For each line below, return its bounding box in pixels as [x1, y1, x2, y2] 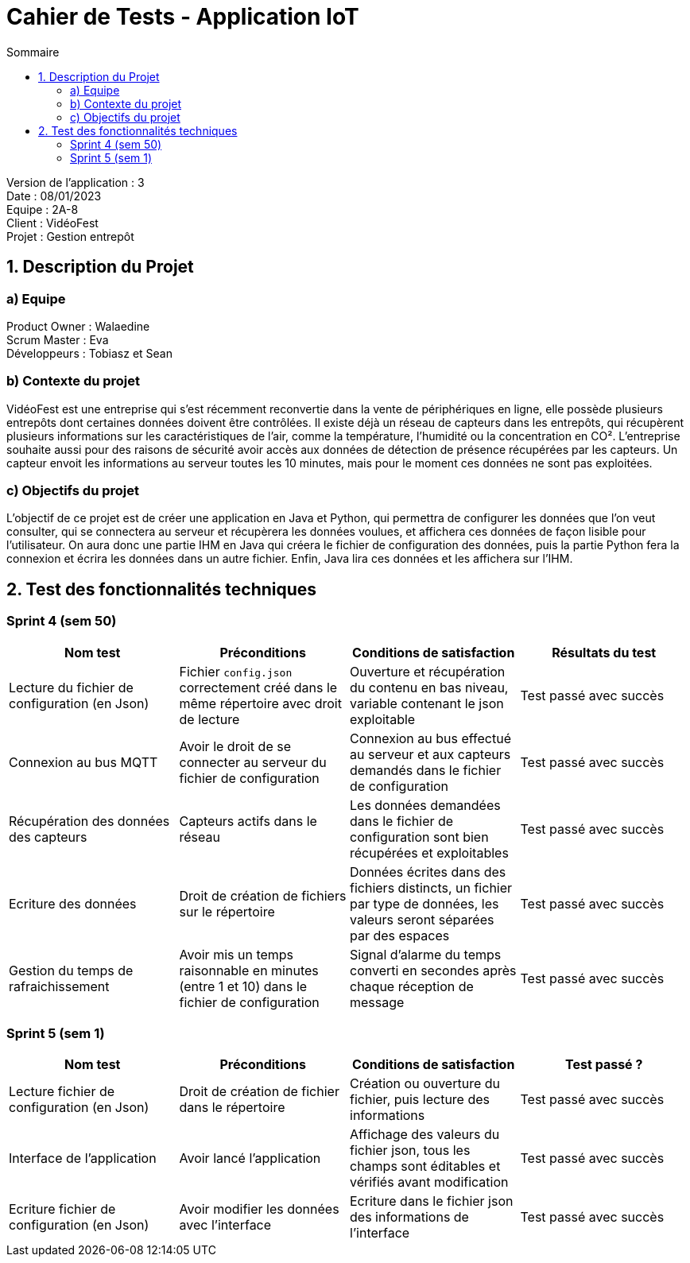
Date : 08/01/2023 [6, 188, 102, 203]
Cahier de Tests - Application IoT [6, 3, 359, 30]
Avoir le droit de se [179, 738, 291, 754]
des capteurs [9, 828, 87, 845]
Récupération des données [9, 812, 170, 829]
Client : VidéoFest [6, 215, 99, 230]
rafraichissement [9, 978, 110, 994]
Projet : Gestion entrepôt [6, 229, 134, 243]
